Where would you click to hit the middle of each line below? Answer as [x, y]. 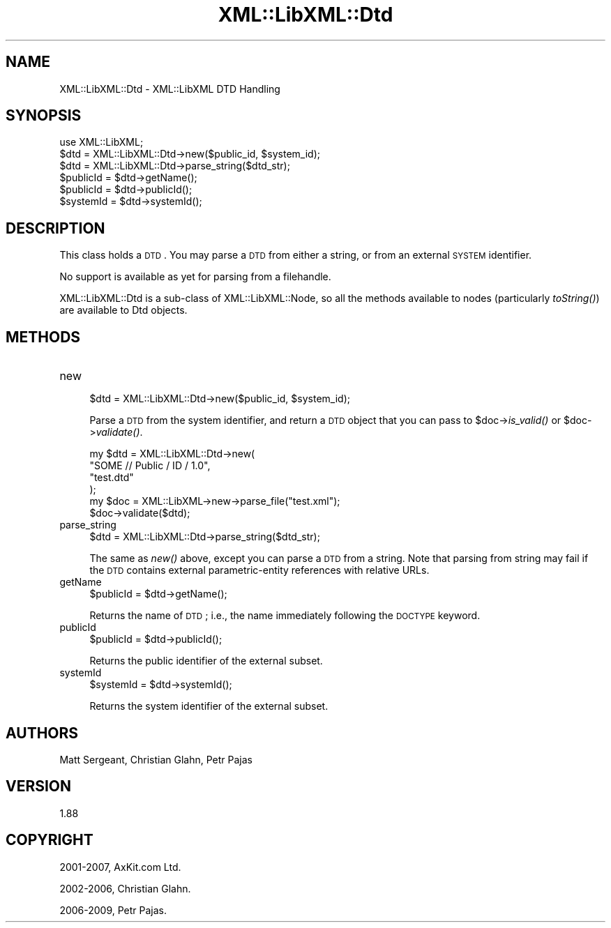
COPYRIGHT [50, 840]
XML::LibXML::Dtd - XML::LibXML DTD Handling [170, 89]
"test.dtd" [112, 478]
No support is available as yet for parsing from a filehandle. [195, 277]
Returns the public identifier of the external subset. [206, 661]
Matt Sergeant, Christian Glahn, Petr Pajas [156, 759]
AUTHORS [42, 733]
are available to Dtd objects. [123, 310]
